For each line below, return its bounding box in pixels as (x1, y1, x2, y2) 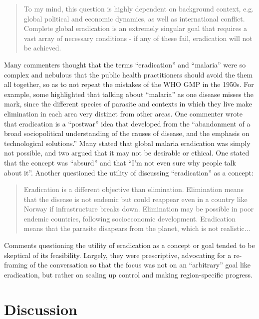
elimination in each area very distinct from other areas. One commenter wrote (4, 108, 243, 118)
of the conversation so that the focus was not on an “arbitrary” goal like (29, 259, 251, 270)
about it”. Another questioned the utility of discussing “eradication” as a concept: (4, 167, 254, 177)
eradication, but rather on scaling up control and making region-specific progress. (4, 269, 253, 279)
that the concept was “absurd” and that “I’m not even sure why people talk (4, 157, 237, 167)
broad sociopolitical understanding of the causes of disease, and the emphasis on (4, 128, 250, 138)
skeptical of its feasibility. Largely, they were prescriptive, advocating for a (4, 249, 232, 260)
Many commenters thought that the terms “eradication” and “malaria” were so (4, 59, 246, 69)
